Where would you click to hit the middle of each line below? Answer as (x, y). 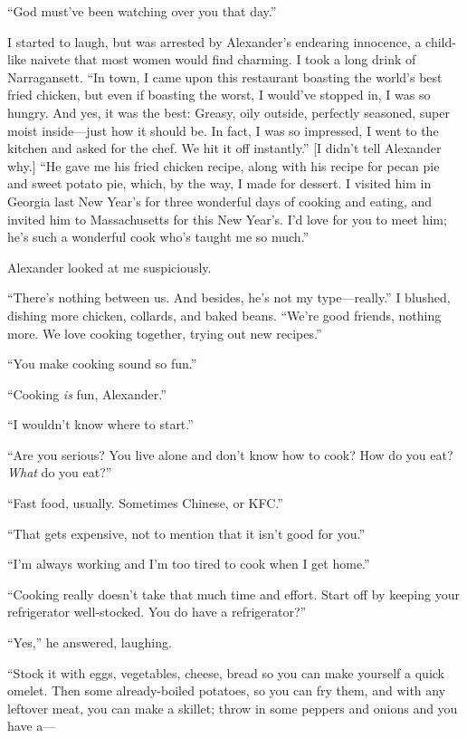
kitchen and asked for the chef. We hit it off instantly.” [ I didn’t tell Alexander (224, 148)
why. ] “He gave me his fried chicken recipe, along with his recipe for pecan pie (224, 165)
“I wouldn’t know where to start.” (100, 424)
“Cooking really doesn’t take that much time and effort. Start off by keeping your (233, 594)
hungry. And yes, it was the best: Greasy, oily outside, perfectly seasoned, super (229, 112)
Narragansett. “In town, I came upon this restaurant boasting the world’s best (225, 77)
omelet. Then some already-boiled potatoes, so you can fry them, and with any (227, 690)
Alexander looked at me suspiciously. (110, 267)
